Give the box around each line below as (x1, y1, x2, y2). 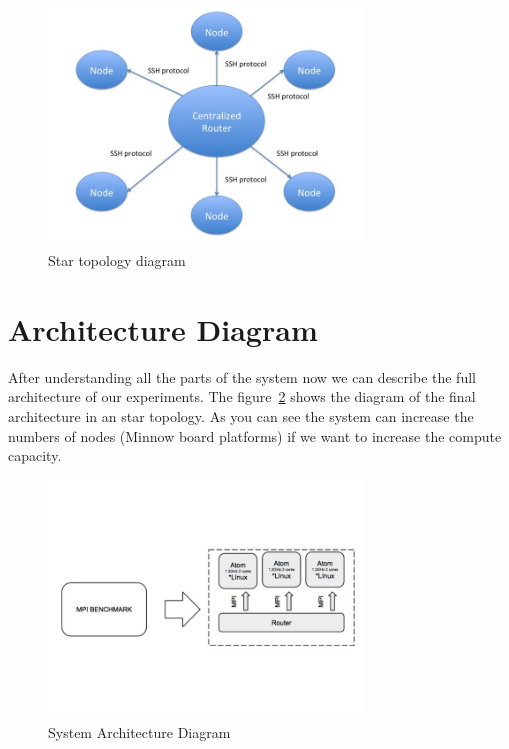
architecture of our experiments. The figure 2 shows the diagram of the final (8, 386, 476, 407)
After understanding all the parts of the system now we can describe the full (8, 366, 476, 387)
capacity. (8, 445, 62, 466)
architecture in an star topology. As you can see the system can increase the (8, 406, 474, 426)
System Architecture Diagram (48, 721, 231, 742)
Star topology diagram (48, 250, 186, 271)
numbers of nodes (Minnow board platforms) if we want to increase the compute (8, 425, 502, 446)
